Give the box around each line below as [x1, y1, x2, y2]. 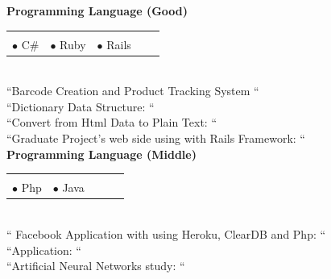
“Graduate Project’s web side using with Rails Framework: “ [6, 130, 305, 147]
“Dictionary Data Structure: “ [6, 98, 155, 115]
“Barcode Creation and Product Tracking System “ [6, 82, 259, 99]
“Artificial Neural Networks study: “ [6, 257, 185, 274]
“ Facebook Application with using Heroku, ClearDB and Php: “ [6, 225, 326, 242]
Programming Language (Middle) [6, 145, 197, 162]
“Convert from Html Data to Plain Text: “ [6, 114, 217, 131]
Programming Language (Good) [6, 2, 188, 19]
